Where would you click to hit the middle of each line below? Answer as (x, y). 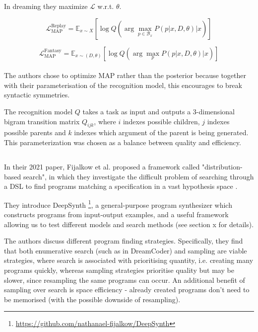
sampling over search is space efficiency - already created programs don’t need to (127, 290)
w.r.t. (106, 6)
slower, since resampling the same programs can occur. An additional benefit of (125, 280)
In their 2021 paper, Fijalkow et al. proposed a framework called (102, 166)
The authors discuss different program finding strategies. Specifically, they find (124, 241)
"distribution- (222, 166)
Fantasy (53, 50)
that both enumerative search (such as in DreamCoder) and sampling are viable (126, 250)
